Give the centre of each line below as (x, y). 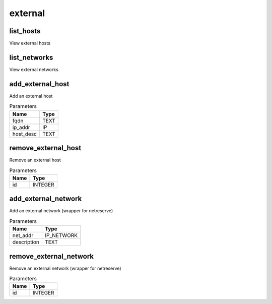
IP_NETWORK (61, 235)
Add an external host (31, 96)
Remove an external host (35, 160)
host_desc (25, 134)
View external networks (34, 69)
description (26, 242)
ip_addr (21, 127)
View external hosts (30, 43)
